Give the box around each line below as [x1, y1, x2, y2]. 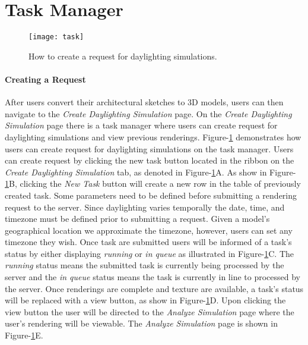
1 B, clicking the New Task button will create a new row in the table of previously [5, 177, 301, 190]
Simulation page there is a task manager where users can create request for [5, 119, 278, 131]
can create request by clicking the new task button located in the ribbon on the [5, 154, 294, 167]
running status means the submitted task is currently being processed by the [5, 259, 284, 271]
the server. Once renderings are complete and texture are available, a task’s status [5, 282, 304, 294]
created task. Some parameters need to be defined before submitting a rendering [5, 189, 297, 201]
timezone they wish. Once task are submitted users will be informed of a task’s [5, 236, 292, 248]
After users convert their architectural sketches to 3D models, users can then [5, 96, 284, 108]
